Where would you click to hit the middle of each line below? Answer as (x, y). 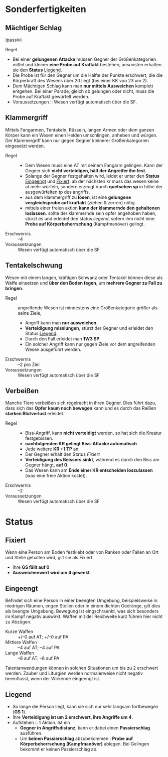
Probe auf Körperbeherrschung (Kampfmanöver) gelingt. (85, 224)
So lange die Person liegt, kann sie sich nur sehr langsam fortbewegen (86, 707)
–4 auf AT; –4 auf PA (39, 648)
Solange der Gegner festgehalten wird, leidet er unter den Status (92, 176)
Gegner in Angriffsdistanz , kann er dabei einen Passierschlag (85, 728)
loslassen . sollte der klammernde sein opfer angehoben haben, (91, 213)
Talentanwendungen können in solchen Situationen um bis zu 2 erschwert (82, 668)
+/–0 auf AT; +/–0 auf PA (43, 637)
